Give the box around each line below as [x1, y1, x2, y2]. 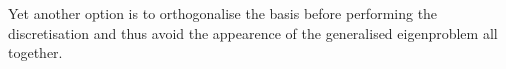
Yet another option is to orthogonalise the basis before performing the [8, 3, 438, 23]
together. [8, 42, 63, 63]
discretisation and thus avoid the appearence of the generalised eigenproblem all [8, 22, 498, 43]
